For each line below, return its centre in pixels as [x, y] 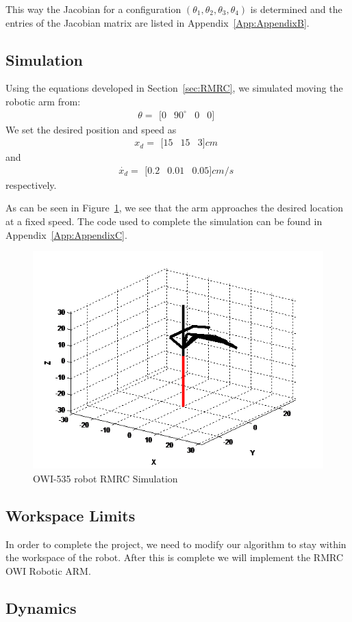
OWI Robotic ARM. [48, 571]
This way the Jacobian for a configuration [93, 9]
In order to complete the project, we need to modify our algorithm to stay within [176, 544]
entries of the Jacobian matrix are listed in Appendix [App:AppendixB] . [158, 22]
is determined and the [296, 9]
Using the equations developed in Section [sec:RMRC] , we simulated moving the [174, 88]
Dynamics [41, 607]
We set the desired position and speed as [91, 129]
